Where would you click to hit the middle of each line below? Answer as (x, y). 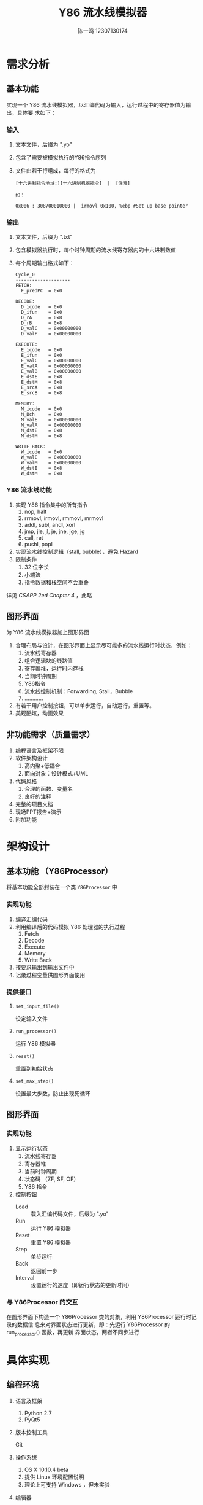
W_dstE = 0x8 (42, 468)
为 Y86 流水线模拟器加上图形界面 (48, 632)
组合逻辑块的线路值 (49, 661)
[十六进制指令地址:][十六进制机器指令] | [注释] (72, 184)
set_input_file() (37, 1006)
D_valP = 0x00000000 (51, 334)
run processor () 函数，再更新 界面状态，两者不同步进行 (73, 1333)
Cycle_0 (25, 275)
